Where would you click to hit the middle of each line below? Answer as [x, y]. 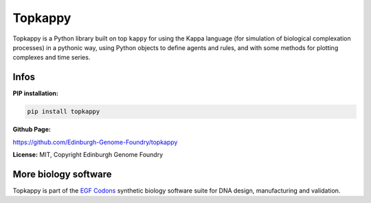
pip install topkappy [64, 112]
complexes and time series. [52, 58]
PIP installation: [35, 93]
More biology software [63, 174]
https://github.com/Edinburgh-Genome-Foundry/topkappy [95, 142]
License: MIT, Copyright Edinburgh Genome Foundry [88, 154]
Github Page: [32, 130]
